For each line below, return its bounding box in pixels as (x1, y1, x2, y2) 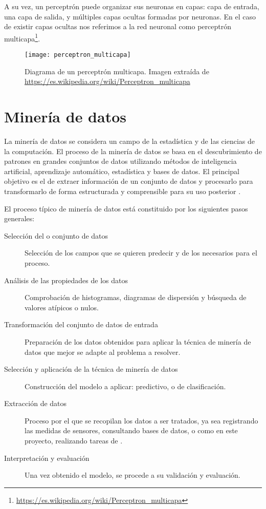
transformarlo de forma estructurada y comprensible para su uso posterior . (4, 185, 241, 196)
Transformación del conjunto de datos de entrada (4, 319, 158, 330)
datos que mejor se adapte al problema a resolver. (25, 346, 181, 357)
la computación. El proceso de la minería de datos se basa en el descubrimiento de (4, 145, 262, 156)
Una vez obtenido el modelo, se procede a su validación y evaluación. (25, 470, 240, 480)
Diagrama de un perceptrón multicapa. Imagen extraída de (25, 66, 209, 76)
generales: (4, 213, 35, 224)
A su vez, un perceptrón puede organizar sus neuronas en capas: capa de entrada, (4, 1, 259, 11)
